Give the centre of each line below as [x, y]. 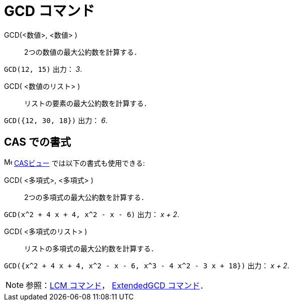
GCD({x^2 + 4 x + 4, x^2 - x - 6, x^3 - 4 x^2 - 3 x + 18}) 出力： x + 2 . [147, 265]
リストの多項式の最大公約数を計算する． [91, 248]
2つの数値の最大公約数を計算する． [83, 52]
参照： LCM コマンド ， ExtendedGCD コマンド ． [117, 285]
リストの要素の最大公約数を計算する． [87, 103]
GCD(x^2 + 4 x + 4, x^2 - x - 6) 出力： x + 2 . [92, 214]
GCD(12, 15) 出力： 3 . [43, 69]
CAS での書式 [38, 142]
